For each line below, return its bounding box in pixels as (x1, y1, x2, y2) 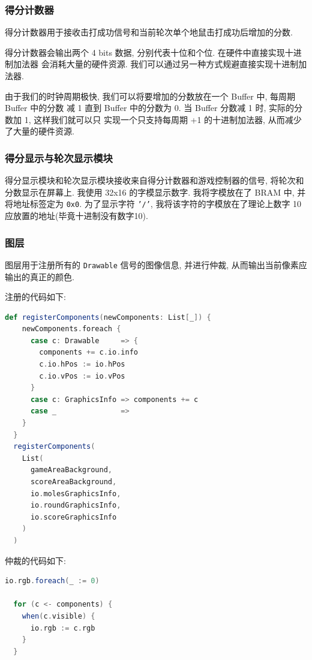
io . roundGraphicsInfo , (30, 501, 121, 510)
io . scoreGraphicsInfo (30, 512, 117, 521)
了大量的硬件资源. (5, 125, 74, 137)
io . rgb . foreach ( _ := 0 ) (5, 577, 100, 586)
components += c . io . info (39, 348, 138, 357)
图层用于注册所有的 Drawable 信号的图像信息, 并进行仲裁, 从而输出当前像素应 (5, 258, 307, 271)
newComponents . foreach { (22, 325, 121, 334)
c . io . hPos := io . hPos (39, 360, 125, 369)
